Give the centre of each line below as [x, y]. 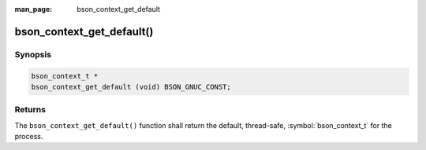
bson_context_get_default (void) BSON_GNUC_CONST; [131, 87]
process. [29, 137]
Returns [30, 110]
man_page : [34, 9]
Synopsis [33, 54]
